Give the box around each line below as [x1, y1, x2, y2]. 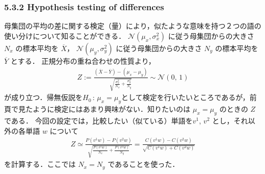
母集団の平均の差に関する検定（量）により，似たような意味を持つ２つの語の [4, 20, 261, 31]
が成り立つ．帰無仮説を [4, 92, 83, 103]
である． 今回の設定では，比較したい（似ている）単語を [4, 115, 193, 126]
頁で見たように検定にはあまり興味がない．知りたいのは [4, 104, 190, 114]
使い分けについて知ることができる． [4, 30, 126, 41]
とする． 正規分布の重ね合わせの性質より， [10, 55, 156, 66]
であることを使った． [107, 159, 180, 169]
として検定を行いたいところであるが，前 [121, 92, 257, 103]
